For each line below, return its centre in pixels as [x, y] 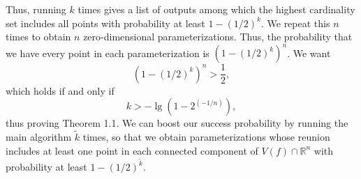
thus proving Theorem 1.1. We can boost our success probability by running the [177, 123]
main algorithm [39, 137]
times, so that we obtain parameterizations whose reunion [206, 137]
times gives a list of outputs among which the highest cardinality [216, 9]
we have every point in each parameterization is [108, 53]
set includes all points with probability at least [105, 23]
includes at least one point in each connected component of [132, 150]
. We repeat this [295, 23]
